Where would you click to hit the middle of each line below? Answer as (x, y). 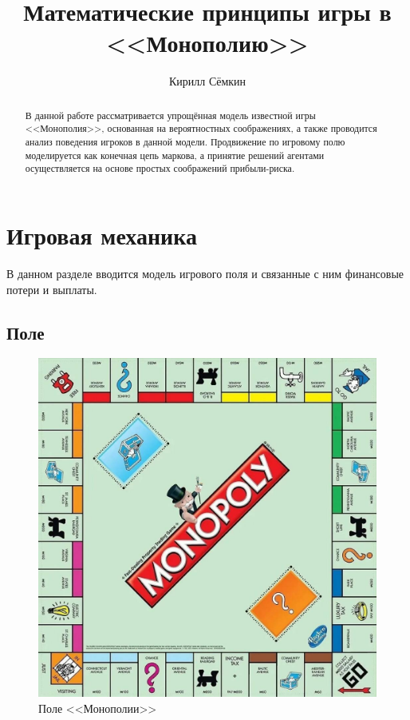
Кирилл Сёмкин (207, 81)
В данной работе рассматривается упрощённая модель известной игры (170, 115)
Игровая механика (102, 235)
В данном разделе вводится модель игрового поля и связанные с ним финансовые (205, 273)
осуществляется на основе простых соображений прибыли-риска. (160, 168)
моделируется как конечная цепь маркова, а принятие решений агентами (175, 155)
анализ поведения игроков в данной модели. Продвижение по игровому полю (185, 142)
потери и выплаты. (52, 289)
